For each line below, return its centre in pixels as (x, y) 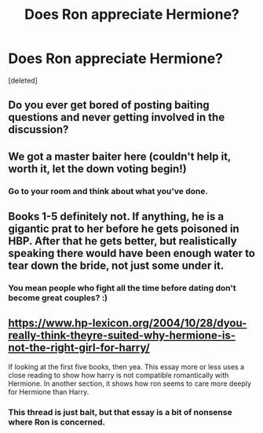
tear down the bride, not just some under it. (116, 266)
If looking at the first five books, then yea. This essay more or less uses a (126, 366)
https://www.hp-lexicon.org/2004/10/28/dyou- (128, 323)
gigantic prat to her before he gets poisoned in (124, 229)
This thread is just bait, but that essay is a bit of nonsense (121, 412)
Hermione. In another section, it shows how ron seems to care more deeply (130, 383)
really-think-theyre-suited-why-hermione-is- (122, 336)
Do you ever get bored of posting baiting (109, 105)
